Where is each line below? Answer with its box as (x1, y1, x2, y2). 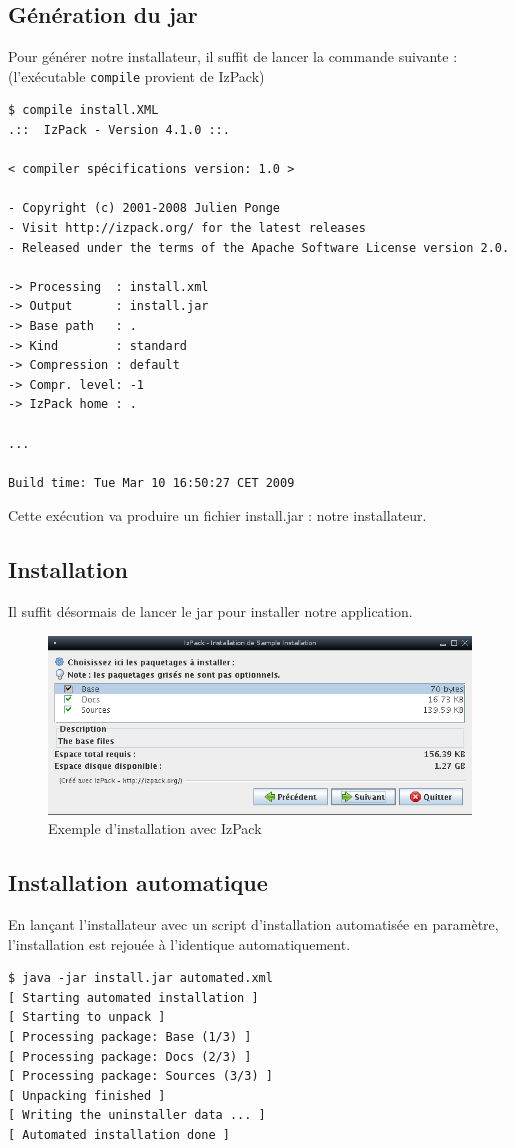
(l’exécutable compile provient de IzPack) (8, 65, 265, 86)
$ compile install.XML (8, 103, 159, 118)
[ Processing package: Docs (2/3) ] (8, 1049, 252, 1064)
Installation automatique (8, 867, 268, 898)
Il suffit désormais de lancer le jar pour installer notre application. (8, 601, 413, 622)
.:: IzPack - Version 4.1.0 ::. (8, 123, 230, 138)
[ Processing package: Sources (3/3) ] (8, 1069, 273, 1084)
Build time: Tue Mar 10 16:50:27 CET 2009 (8, 475, 295, 490)
